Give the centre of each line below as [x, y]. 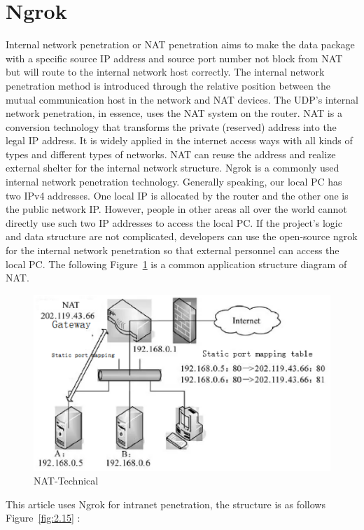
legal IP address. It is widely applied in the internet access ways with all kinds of [179, 140]
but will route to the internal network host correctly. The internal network [165, 72]
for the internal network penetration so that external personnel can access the [173, 250]
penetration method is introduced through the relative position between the [168, 85]
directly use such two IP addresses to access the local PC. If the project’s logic [174, 222]
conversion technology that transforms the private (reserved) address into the [171, 126]
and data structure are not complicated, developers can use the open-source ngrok [182, 236]
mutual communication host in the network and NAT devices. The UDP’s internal [182, 99]
